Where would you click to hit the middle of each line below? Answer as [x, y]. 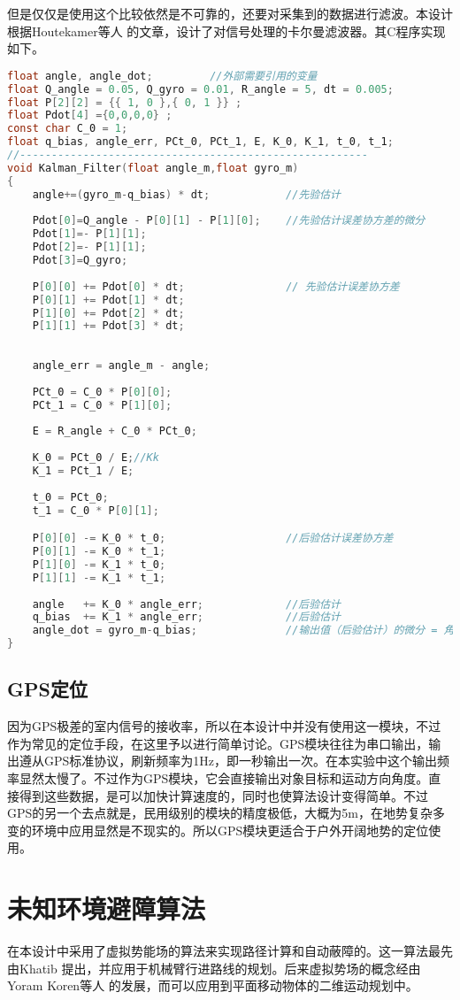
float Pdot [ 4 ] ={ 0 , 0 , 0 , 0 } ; [90, 115]
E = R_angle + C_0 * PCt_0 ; [115, 431]
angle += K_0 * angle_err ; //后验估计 [186, 604]
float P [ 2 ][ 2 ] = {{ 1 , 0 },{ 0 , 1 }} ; [125, 102]
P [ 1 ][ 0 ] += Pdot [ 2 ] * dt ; [108, 313]
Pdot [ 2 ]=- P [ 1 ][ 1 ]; [89, 247]
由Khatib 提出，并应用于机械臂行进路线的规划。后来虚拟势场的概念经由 [214, 968]
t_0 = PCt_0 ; [70, 497]
